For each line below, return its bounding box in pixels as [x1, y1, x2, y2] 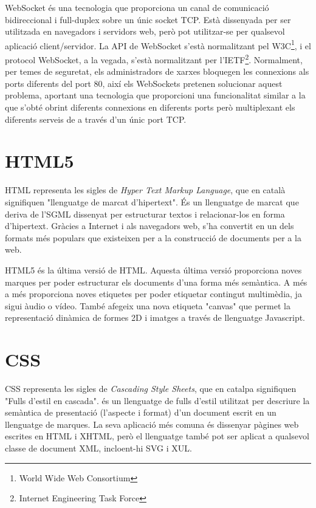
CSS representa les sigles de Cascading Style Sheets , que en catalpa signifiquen [5, 382, 297, 395]
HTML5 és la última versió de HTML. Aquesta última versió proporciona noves [5, 263, 302, 276]
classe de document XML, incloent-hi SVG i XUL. [5, 442, 192, 454]
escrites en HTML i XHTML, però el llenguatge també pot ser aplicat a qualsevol [5, 430, 309, 442]
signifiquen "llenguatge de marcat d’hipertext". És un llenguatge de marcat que [5, 195, 299, 208]
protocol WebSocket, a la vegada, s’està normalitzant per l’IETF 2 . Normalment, [5, 52, 303, 66]
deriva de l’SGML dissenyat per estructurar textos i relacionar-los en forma [5, 207, 285, 220]
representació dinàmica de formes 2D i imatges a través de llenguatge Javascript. [5, 311, 306, 324]
